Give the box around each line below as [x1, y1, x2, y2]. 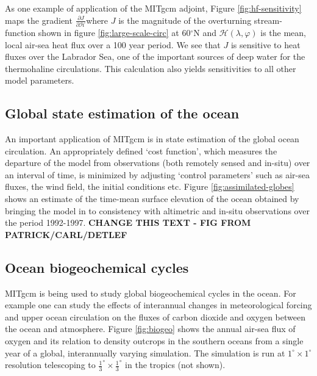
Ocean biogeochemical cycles [5, 258, 189, 277]
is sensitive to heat [230, 38, 301, 51]
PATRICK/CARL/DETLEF [5, 228, 127, 240]
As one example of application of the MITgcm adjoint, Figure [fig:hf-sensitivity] [5, 2, 302, 14]
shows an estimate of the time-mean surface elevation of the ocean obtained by [5, 192, 299, 205]
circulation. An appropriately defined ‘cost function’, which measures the [5, 144, 277, 157]
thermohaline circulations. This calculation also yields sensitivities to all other [5, 62, 296, 74]
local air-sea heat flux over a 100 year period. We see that [5, 38, 221, 51]
